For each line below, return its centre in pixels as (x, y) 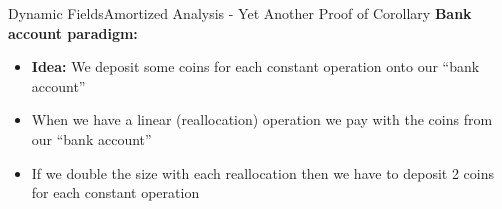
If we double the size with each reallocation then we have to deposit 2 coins (263, 172)
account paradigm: (73, 32)
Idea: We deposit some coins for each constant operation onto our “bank (255, 66)
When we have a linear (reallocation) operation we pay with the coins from (262, 119)
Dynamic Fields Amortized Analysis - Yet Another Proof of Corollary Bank (240, 13)
